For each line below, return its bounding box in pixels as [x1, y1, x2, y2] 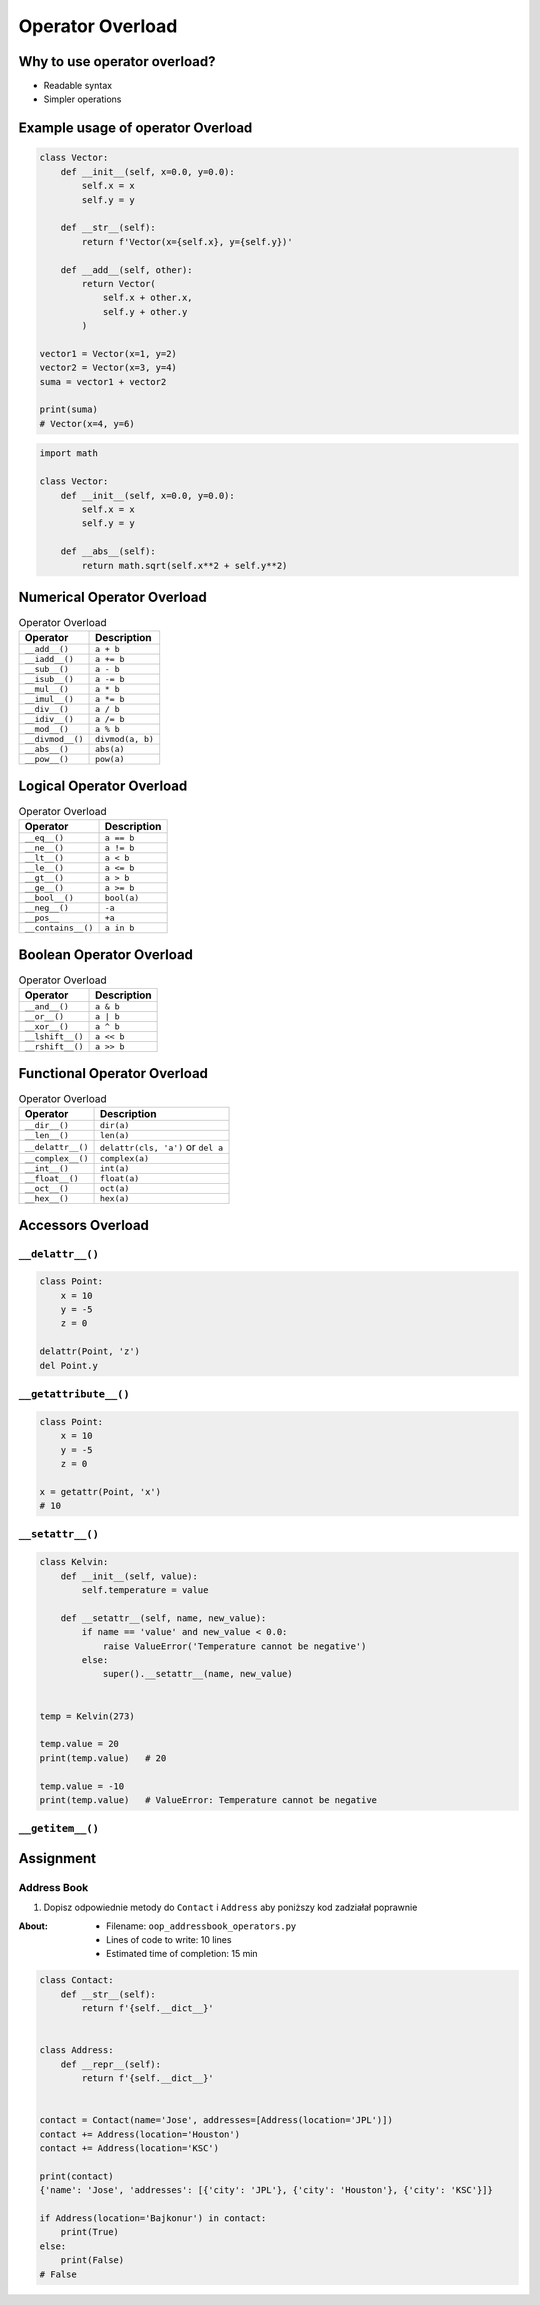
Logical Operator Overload [18, 777, 188, 794]
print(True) [60, 2226, 120, 2238]
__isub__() [24, 674, 75, 685]
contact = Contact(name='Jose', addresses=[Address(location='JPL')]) [39, 2115, 394, 2126]
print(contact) [39, 2170, 114, 2182]
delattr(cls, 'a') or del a [99, 1140, 224, 1154]
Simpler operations [43, 93, 122, 105]
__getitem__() [18, 1822, 100, 1835]
